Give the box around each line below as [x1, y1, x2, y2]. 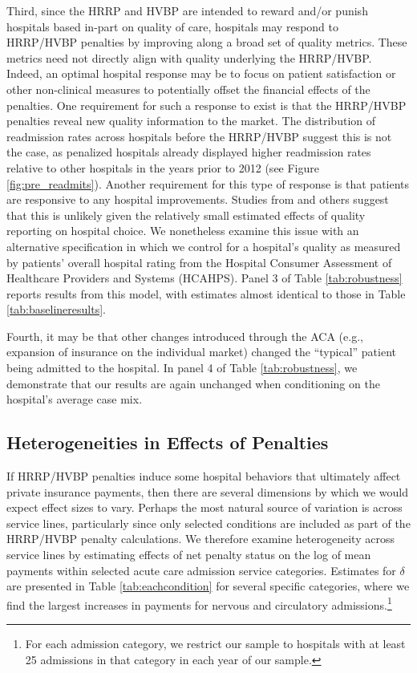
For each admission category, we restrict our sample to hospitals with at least [25, 635, 406, 652]
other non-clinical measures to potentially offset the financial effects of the [6, 80, 370, 97]
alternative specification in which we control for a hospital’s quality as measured [6, 237, 401, 254]
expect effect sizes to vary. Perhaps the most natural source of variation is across [6, 499, 403, 516]
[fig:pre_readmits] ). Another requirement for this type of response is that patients [6, 175, 410, 192]
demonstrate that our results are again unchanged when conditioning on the [6, 375, 380, 391]
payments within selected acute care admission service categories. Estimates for [6, 562, 396, 578]
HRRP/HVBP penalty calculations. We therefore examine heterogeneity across [6, 530, 395, 547]
